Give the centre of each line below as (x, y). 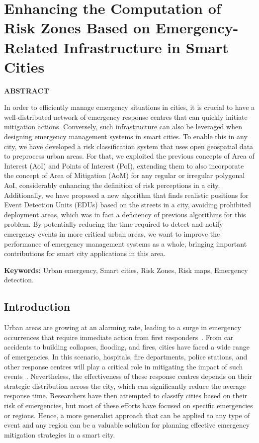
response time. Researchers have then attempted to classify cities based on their (126, 396)
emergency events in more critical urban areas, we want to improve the (112, 234)
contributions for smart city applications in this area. (85, 253)
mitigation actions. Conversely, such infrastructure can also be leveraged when (123, 127)
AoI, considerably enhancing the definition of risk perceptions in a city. (112, 185)
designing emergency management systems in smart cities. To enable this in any (126, 136)
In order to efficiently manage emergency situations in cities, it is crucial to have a (129, 107)
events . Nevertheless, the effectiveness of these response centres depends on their (128, 376)
